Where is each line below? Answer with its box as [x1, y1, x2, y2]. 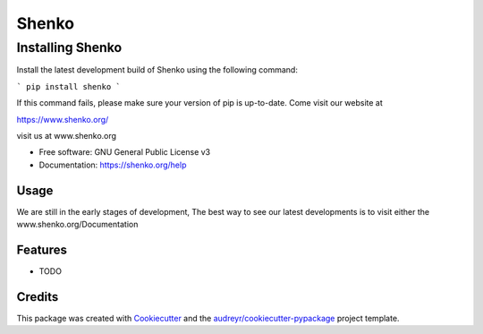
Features [16, 242, 67, 257]
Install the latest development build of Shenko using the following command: [16, 64, 299, 75]
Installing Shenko [16, 39, 123, 56]
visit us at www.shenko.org [16, 130, 116, 141]
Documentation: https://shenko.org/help [38, 159, 187, 170]
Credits [16, 289, 59, 304]
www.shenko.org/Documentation [16, 219, 139, 230]
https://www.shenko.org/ [16, 114, 109, 124]
